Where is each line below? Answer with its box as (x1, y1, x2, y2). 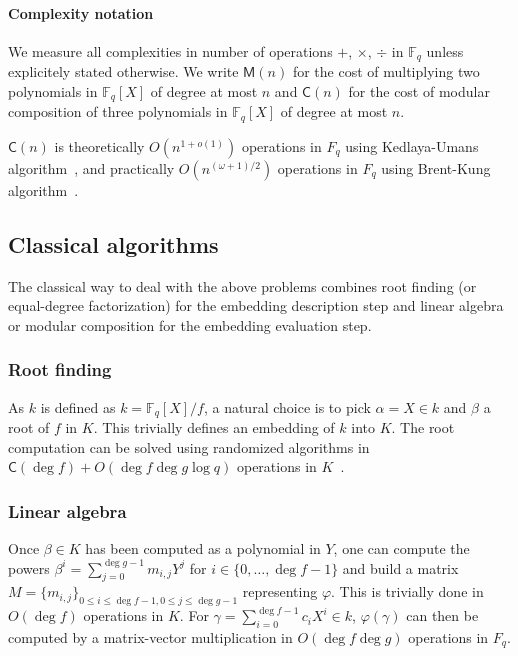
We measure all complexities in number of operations (8, 40, 333, 61)
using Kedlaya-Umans (345, 135, 479, 156)
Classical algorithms (8, 228, 219, 259)
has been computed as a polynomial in (85, 538, 321, 558)
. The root (391, 417, 455, 437)
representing (242, 581, 318, 602)
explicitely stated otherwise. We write (8, 61, 239, 82)
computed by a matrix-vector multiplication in (8, 626, 293, 647)
